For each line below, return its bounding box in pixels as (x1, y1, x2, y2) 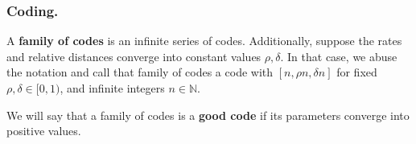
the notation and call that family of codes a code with (6, 64, 274, 80)
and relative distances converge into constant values (6, 47, 262, 64)
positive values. (6, 122, 81, 139)
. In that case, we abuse (280, 47, 397, 64)
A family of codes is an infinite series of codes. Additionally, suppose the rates (6, 32, 402, 49)
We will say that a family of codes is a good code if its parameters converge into (6, 106, 410, 123)
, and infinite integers (60, 80, 165, 96)
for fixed (336, 64, 377, 80)
